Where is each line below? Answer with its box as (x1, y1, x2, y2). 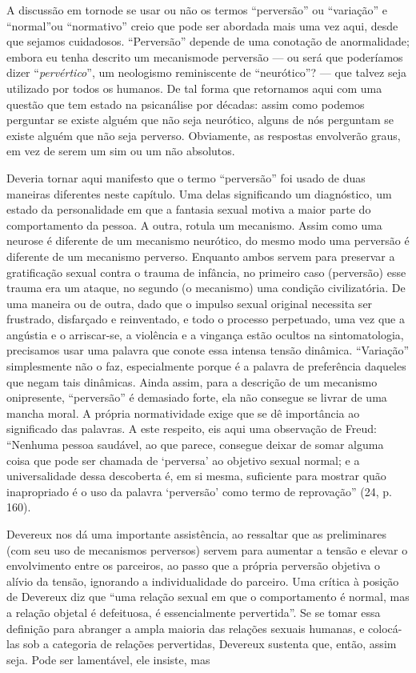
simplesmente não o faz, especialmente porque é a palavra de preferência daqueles (6, 358, 406, 375)
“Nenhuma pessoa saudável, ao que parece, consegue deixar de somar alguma (6, 436, 384, 453)
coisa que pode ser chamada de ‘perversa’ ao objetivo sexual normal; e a (6, 451, 360, 468)
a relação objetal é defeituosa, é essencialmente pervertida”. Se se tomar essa (6, 603, 381, 620)
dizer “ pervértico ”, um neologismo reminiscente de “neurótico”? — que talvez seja (6, 64, 406, 81)
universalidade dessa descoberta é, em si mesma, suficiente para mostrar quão (6, 467, 386, 484)
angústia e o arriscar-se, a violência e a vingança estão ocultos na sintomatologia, (6, 326, 404, 343)
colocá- (368, 619, 402, 636)
